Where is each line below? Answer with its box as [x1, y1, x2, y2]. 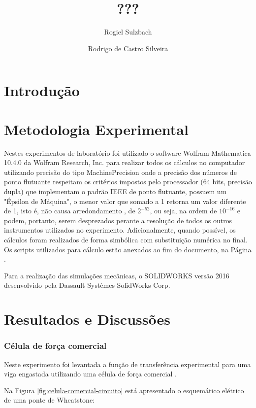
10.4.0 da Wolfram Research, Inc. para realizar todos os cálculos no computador [4, 157, 245, 168]
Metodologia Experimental [4, 119, 189, 139]
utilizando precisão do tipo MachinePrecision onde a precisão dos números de [4, 167, 237, 177]
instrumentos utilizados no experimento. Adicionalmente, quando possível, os [4, 225, 236, 235]
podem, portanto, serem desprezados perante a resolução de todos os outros [4, 215, 232, 225]
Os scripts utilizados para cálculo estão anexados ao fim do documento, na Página [4, 244, 252, 254]
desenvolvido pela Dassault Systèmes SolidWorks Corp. [4, 280, 170, 290]
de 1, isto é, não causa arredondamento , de [4, 205, 135, 216]
